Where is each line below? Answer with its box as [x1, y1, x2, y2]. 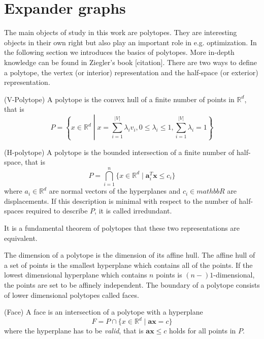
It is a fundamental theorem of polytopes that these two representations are [4, 222, 240, 233]
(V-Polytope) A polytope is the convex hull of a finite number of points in [4, 94, 235, 104]
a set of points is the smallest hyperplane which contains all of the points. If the [4, 259, 253, 270]
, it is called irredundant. [94, 205, 172, 216]
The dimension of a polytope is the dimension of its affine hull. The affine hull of [4, 250, 255, 260]
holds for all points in [169, 325, 236, 336]
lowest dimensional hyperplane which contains [4, 269, 147, 280]
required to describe [25, 205, 88, 216]
